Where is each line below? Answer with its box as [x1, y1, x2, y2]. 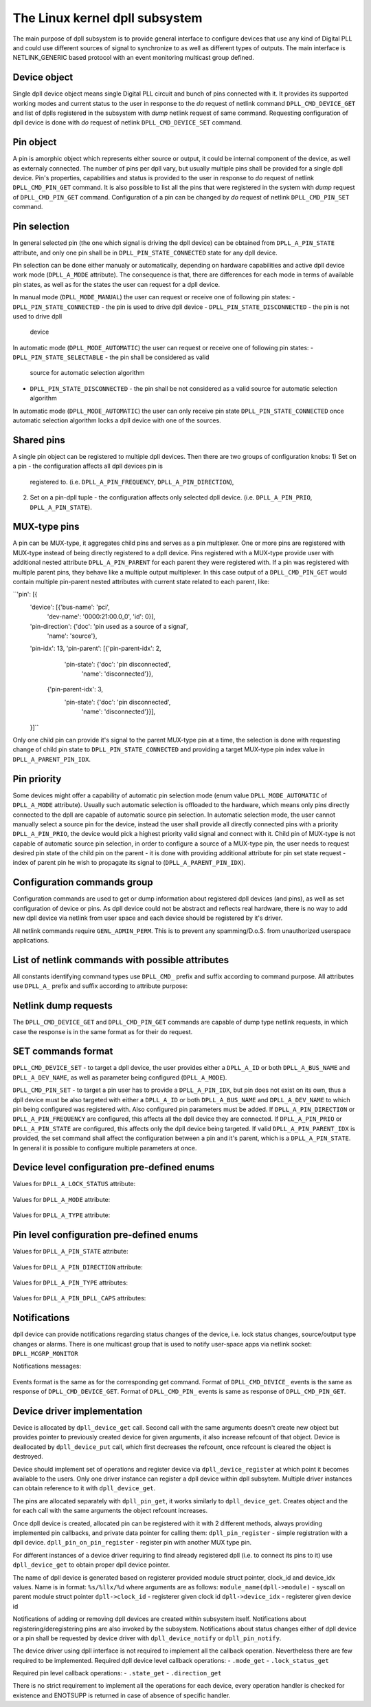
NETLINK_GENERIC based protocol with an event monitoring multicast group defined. [12, 54, 254, 62]
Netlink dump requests [12, 1000, 113, 1011]
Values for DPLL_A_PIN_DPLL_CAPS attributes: [12, 1294, 146, 1302]
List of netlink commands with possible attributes [12, 954, 229, 966]
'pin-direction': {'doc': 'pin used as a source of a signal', [30, 622, 188, 630]
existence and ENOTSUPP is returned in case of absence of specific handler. [12, 1691, 231, 1699]
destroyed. [12, 1452, 44, 1461]
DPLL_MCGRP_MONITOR [12, 1350, 78, 1358]
